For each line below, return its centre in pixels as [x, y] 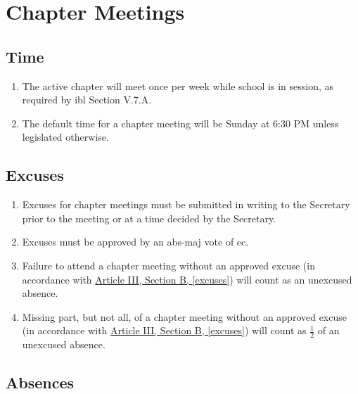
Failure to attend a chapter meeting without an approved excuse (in [168, 265]
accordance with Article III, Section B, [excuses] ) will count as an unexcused [187, 279]
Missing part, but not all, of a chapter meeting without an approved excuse [184, 316]
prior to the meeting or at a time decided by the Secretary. [149, 218]
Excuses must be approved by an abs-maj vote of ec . [135, 242]
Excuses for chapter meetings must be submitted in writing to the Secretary [186, 204]
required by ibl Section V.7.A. [87, 100]
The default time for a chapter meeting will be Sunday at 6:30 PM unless [180, 123]
